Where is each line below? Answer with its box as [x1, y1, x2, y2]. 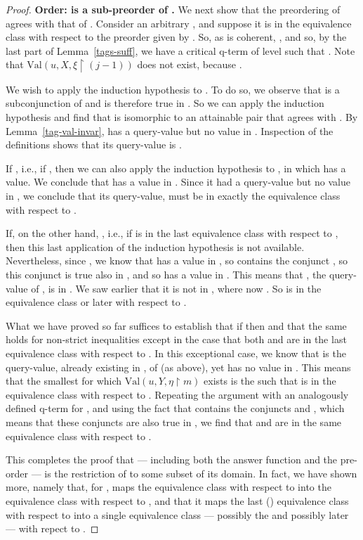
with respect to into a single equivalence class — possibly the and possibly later [6, 507, 349, 522]
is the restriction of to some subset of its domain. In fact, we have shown [44, 465, 357, 480]
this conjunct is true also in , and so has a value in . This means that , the [6, 267, 326, 281]
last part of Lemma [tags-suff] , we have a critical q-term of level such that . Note [6, 43, 355, 58]
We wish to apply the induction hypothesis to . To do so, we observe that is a [6, 82, 340, 96]
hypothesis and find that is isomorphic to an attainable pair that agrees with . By [6, 110, 358, 124]
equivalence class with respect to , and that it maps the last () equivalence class [6, 493, 349, 508]
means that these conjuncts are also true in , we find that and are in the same [6, 414, 342, 429]
